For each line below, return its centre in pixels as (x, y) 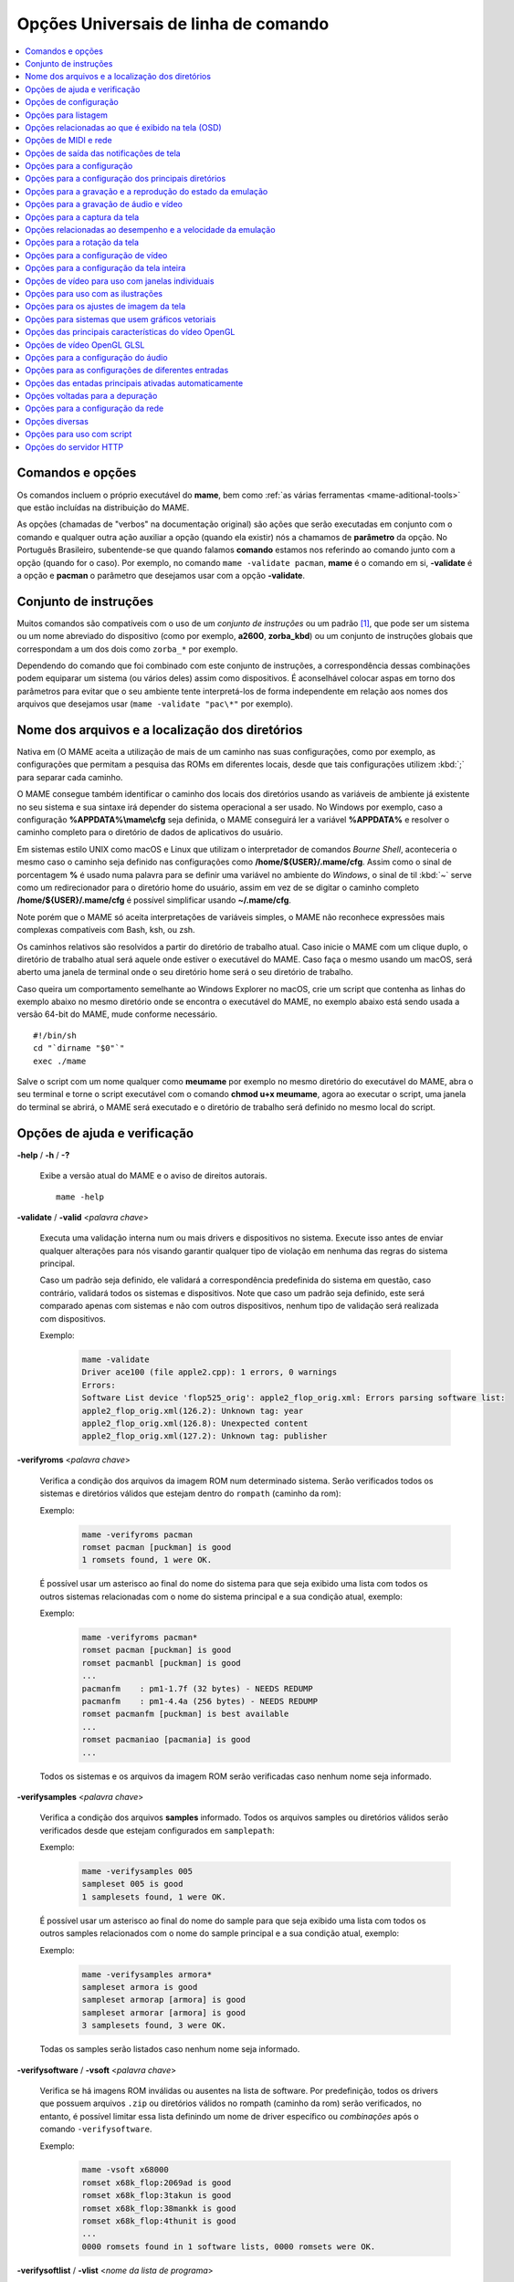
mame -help (80, 1197)
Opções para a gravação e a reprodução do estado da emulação (147, 191)
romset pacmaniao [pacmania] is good (166, 1740)
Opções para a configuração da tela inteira (105, 268)
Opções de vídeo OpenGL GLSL (85, 345)
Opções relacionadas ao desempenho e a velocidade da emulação (150, 230)
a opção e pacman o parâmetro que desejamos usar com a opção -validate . (161, 575)
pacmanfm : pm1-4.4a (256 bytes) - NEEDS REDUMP (200, 1701)
